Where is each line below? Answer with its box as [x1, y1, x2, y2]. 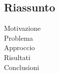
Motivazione [4, 23, 41, 33]
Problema [4, 32, 33, 43]
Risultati [4, 52, 31, 62]
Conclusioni [4, 62, 39, 72]
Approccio [4, 42, 35, 53]
